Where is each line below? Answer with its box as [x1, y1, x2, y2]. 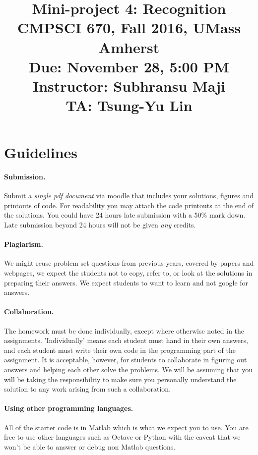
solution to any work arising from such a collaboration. [4, 384, 171, 394]
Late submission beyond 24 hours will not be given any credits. [4, 220, 196, 230]
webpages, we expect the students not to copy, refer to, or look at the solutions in [4, 268, 253, 278]
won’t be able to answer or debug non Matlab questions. [4, 441, 176, 452]
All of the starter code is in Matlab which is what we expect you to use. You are [4, 422, 249, 432]
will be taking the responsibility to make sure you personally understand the [4, 374, 237, 384]
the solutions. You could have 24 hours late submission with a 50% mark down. [4, 210, 246, 220]
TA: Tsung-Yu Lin [65, 95, 193, 115]
